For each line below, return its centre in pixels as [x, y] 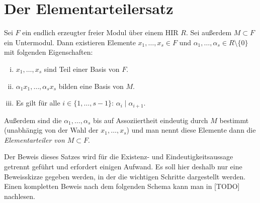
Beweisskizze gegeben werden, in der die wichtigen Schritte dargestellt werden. [125, 176]
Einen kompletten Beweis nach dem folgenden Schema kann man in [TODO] [122, 186]
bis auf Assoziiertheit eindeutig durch [150, 120]
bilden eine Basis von [91, 86]
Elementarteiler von [34, 139]
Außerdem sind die [33, 120]
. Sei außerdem [209, 32]
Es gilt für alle [38, 103]
